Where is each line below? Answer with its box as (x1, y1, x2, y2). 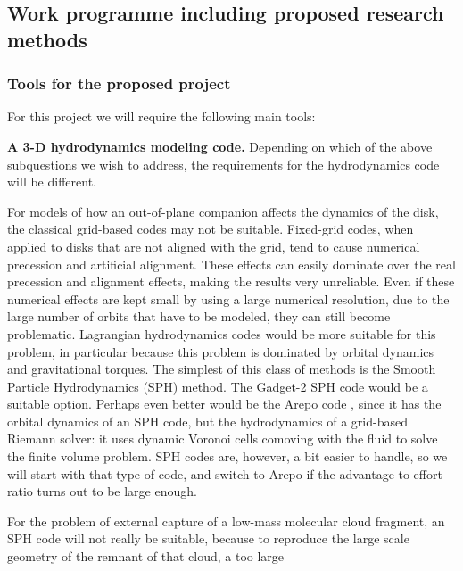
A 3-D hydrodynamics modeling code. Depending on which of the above (7, 137, 433, 155)
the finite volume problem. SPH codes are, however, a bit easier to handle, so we (7, 447, 448, 466)
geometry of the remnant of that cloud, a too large (7, 547, 285, 566)
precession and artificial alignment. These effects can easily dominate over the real (7, 254, 456, 273)
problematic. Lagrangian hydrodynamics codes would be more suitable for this (7, 324, 436, 343)
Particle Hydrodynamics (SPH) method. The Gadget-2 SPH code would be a (7, 377, 428, 395)
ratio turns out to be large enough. (7, 482, 197, 501)
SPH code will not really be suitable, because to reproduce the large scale (7, 529, 409, 548)
